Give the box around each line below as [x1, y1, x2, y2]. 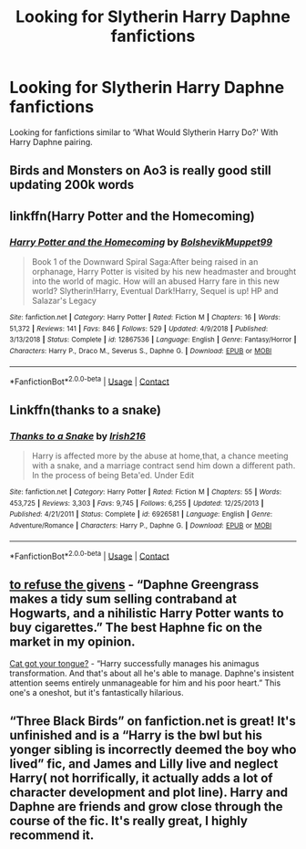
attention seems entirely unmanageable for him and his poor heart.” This [9, 677, 281, 688]
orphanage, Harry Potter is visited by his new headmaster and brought [31, 267, 297, 278]
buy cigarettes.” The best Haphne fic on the [9, 619, 262, 635]
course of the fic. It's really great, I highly [9, 813, 249, 829]
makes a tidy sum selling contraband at [9, 591, 237, 606]
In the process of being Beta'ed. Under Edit [31, 469, 195, 480]
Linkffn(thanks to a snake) [9, 402, 162, 417]
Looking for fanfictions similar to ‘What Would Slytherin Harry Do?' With [9, 126, 279, 138]
